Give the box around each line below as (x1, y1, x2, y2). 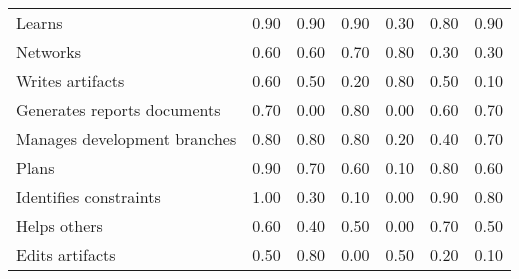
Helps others (16, 214, 103, 237)
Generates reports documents (16, 98, 221, 121)
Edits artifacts (16, 243, 116, 266)
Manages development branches (16, 127, 237, 150)
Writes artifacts (16, 69, 125, 92)
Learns (16, 11, 63, 34)
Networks (16, 40, 82, 63)
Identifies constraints (16, 185, 161, 208)
